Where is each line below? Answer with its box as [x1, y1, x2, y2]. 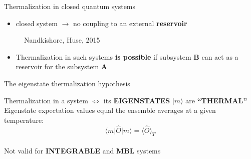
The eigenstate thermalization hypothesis [4, 78, 130, 88]
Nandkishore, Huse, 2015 [24, 35, 100, 45]
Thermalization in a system [4, 95, 88, 105]
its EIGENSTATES [103, 95, 170, 105]
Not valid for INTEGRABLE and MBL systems [4, 145, 161, 155]
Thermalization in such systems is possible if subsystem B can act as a [16, 51, 238, 62]
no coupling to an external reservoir [73, 18, 187, 28]
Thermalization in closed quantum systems [4, 1, 136, 11]
